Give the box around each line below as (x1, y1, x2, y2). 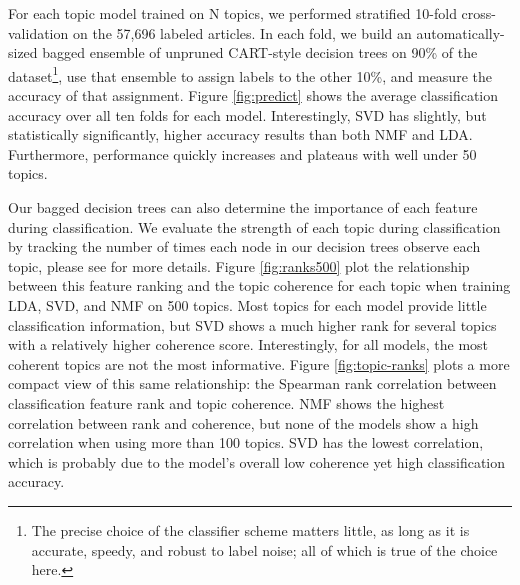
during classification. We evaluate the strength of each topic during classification (8, 216, 501, 237)
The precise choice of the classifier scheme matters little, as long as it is (31, 519, 470, 540)
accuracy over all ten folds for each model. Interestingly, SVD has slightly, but (8, 104, 487, 125)
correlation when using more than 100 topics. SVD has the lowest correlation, (8, 432, 484, 453)
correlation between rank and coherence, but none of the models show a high (8, 412, 479, 433)
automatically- (416, 22, 505, 43)
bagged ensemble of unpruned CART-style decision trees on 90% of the (42, 42, 478, 63)
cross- (461, 3, 496, 23)
